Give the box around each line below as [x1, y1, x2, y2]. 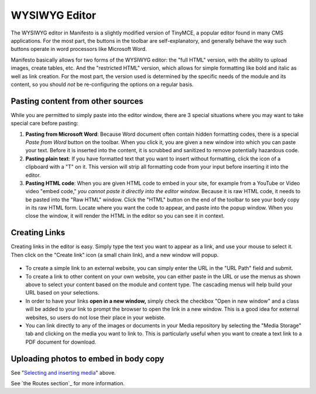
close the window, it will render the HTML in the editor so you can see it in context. [25, 213, 225, 220]
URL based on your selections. [25, 289, 99, 296]
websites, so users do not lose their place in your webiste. [25, 314, 166, 321]
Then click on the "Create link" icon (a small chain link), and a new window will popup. [11, 251, 219, 258]
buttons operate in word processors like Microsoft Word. [11, 46, 147, 53]
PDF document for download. [25, 338, 97, 345]
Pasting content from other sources [11, 96, 143, 106]
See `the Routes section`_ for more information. [11, 379, 125, 386]
